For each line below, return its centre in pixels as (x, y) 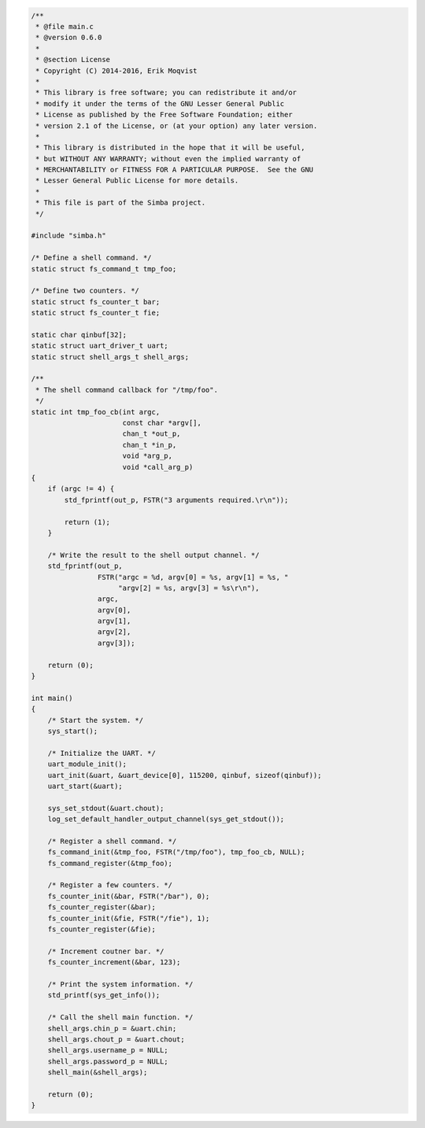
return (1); (87, 522)
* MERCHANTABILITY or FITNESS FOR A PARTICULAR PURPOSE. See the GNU (175, 170)
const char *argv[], (162, 423)
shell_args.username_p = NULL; (108, 1051)
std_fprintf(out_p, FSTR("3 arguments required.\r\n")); (176, 500)
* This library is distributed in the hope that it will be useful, (170, 148)
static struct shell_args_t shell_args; (110, 357)
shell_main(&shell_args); (98, 1073)
